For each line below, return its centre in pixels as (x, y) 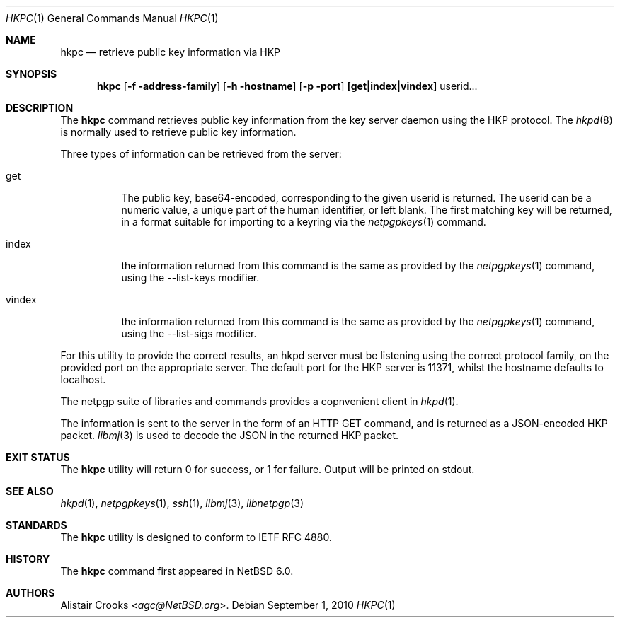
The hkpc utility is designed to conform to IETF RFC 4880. (196, 537)
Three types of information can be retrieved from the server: (201, 154)
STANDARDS (36, 525)
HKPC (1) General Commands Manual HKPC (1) (112, 18)
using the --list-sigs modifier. (189, 333)
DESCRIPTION (40, 108)
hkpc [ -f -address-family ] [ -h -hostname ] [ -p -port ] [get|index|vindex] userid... (287, 86)
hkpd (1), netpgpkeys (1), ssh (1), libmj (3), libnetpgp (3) (182, 503)
